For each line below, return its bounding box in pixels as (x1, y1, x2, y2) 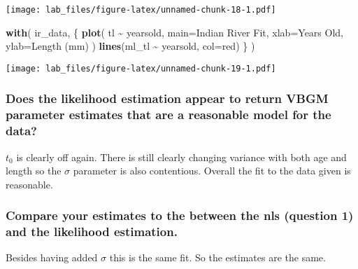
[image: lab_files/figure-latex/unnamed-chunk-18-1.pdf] (6, 5, 276, 15)
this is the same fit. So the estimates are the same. (109, 250, 326, 265)
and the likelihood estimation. (6, 223, 178, 240)
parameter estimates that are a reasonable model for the (6, 106, 331, 123)
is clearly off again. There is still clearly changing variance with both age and (16, 149, 347, 164)
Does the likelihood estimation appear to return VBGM (6, 90, 329, 107)
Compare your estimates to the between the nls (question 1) (6, 207, 354, 224)
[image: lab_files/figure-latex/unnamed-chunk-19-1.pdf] (6, 63, 276, 74)
